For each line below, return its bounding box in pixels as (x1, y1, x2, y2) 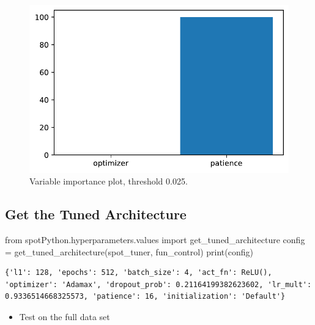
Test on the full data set (19, 310, 110, 323)
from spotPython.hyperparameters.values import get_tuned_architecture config (5, 233, 305, 246)
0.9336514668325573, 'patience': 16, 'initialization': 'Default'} (5, 292, 286, 301)
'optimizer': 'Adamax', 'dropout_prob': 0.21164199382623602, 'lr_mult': (5, 280, 312, 289)
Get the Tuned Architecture (5, 205, 187, 224)
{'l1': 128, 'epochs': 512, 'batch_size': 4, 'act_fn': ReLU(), (5, 268, 272, 277)
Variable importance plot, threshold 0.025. (29, 175, 188, 188)
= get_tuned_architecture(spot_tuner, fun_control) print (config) (5, 245, 254, 258)
